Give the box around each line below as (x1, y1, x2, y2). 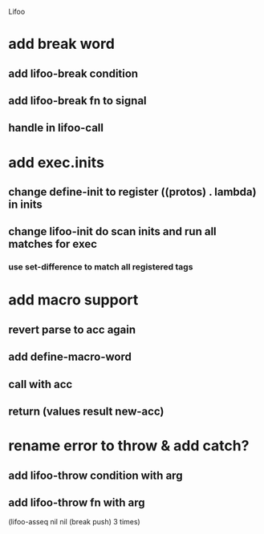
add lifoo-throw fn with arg (8, 496, 146, 509)
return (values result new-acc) (8, 405, 164, 418)
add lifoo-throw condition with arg (8, 468, 183, 482)
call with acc (8, 377, 73, 391)
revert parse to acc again (8, 322, 136, 336)
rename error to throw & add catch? (8, 437, 250, 455)
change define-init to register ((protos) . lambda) (8, 184, 257, 199)
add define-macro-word (8, 350, 132, 364)
